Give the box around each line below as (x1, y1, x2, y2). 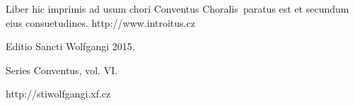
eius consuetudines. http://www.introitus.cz (6, 15, 195, 30)
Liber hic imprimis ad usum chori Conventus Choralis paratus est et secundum (6, 1, 349, 16)
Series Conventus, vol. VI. (6, 62, 118, 77)
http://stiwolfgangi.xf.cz (6, 86, 111, 101)
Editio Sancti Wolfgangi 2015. (6, 39, 135, 54)
